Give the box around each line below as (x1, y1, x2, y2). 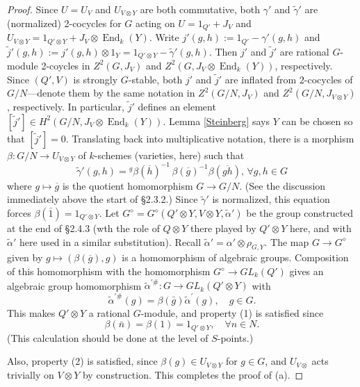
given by (7, 250, 43, 265)
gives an (289, 264, 324, 278)
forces (7, 206, 31, 220)
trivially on (7, 367, 54, 381)
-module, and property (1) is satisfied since (140, 305, 324, 320)
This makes (7, 305, 56, 320)
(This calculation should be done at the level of (7, 330, 208, 345)
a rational (88, 305, 130, 320)
